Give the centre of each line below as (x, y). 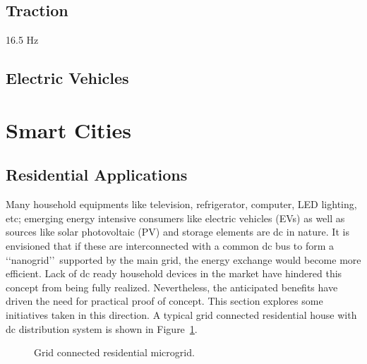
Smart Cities (68, 129)
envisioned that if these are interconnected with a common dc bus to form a (170, 245)
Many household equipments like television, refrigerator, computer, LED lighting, (181, 204)
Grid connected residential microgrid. (114, 352)
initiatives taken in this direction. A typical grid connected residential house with (181, 314)
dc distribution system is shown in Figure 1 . (102, 328)
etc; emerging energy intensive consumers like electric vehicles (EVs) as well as (175, 218)
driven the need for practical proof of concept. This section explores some (164, 301)
